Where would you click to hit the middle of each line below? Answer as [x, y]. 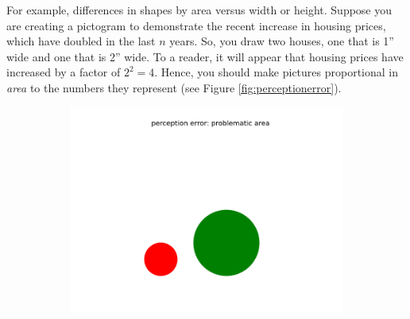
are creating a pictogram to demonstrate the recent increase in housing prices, [196, 25]
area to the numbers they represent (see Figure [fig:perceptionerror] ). [174, 87]
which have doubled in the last [81, 41]
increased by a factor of [64, 72]
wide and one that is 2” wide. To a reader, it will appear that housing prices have [205, 56]
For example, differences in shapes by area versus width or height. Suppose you [199, 10]
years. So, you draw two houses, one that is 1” [282, 41]
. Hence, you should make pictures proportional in [277, 72]
